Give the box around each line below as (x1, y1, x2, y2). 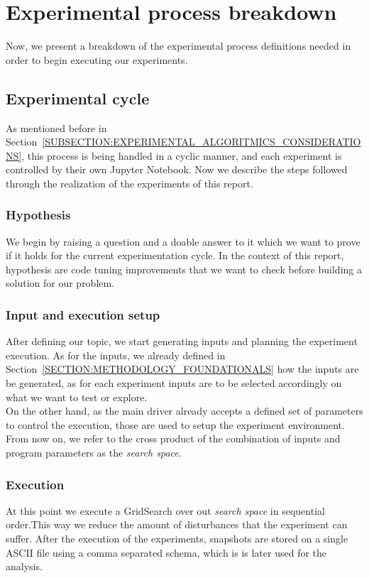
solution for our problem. (6, 276, 115, 290)
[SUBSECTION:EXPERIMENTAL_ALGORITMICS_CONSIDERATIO (42, 134, 361, 149)
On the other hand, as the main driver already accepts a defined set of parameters (6, 403, 363, 418)
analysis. (6, 559, 43, 574)
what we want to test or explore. (6, 389, 148, 404)
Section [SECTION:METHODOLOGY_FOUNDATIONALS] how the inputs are (6, 361, 359, 376)
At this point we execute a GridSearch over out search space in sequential (6, 503, 325, 518)
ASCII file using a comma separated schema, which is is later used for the (6, 545, 327, 560)
